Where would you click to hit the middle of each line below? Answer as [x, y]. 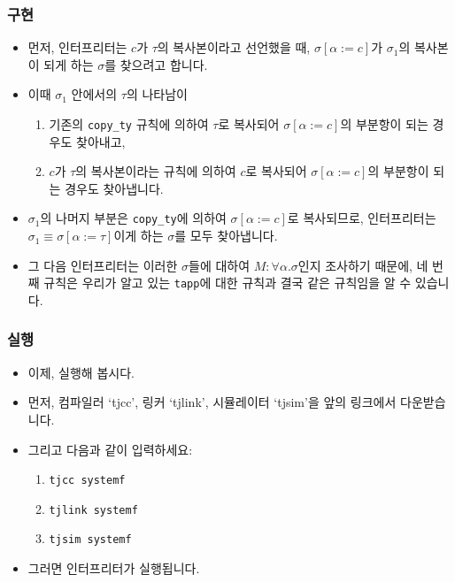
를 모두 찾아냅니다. [226, 236]
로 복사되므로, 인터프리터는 [362, 218]
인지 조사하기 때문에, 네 [363, 265]
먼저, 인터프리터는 [77, 47]
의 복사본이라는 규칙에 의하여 [156, 171]
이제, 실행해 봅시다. [81, 372]
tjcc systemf [87, 481]
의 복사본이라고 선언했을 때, [234, 47]
